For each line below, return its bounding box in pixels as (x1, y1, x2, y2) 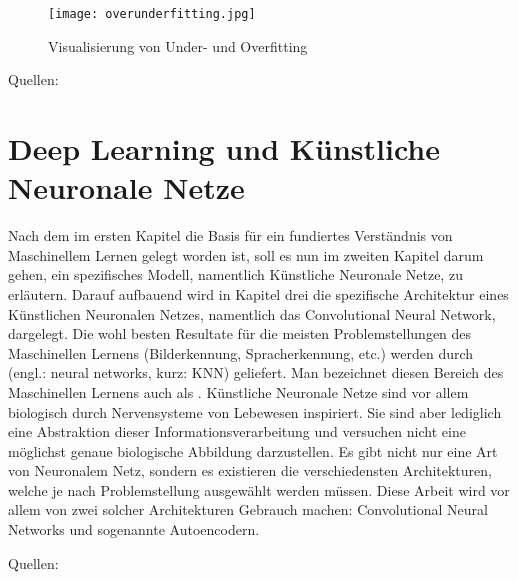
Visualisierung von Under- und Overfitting (48, 35, 308, 56)
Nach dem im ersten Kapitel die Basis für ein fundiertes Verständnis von (8, 225, 453, 246)
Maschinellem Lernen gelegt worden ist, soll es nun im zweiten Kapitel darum (8, 244, 484, 265)
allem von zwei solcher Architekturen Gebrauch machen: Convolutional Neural (8, 499, 488, 520)
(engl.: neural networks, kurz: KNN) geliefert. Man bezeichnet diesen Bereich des (8, 362, 504, 383)
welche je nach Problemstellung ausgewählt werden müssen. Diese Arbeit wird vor (8, 479, 510, 500)
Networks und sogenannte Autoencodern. (8, 519, 260, 540)
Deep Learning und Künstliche (8, 128, 440, 169)
